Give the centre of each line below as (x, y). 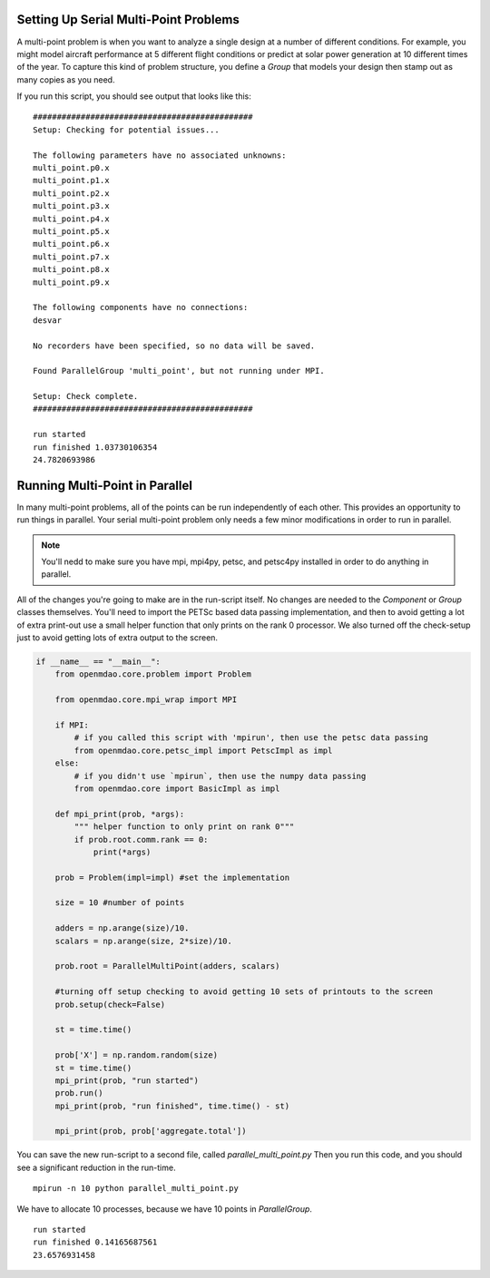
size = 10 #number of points (120, 903)
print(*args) (122, 852)
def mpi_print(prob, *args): (120, 814)
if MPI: (72, 725)
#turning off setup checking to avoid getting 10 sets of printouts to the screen (244, 992)
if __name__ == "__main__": (98, 662)
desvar (48, 320)
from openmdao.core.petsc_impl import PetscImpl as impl (203, 750)
